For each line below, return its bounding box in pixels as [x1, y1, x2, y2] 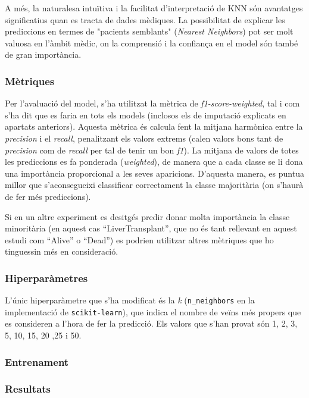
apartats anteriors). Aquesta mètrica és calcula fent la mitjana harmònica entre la [5, 120, 303, 133]
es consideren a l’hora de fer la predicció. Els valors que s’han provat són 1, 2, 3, [5, 317, 298, 330]
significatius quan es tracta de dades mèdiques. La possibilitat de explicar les [5, 13, 285, 26]
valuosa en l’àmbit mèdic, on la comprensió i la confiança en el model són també [5, 36, 298, 49]
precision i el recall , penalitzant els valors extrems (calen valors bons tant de [5, 131, 283, 144]
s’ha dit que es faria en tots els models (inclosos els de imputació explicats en [5, 108, 286, 121]
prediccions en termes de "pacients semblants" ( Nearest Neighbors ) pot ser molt [5, 25, 294, 37]
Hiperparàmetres [5, 270, 88, 285]
